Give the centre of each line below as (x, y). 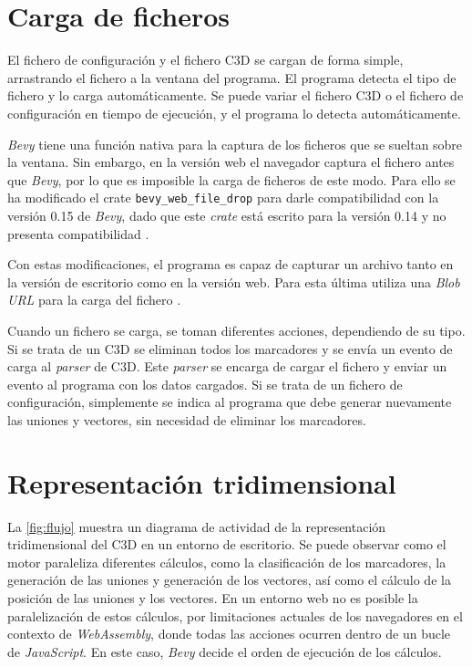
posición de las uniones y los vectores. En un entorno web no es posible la (213, 597)
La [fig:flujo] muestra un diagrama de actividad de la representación (197, 526)
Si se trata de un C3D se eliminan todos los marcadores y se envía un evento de (230, 348)
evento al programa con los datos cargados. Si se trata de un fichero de (205, 384)
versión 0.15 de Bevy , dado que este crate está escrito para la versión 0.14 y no (227, 215)
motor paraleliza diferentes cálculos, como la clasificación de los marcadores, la (227, 562)
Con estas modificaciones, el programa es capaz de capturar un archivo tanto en (231, 264)
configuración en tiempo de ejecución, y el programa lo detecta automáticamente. (234, 113)
